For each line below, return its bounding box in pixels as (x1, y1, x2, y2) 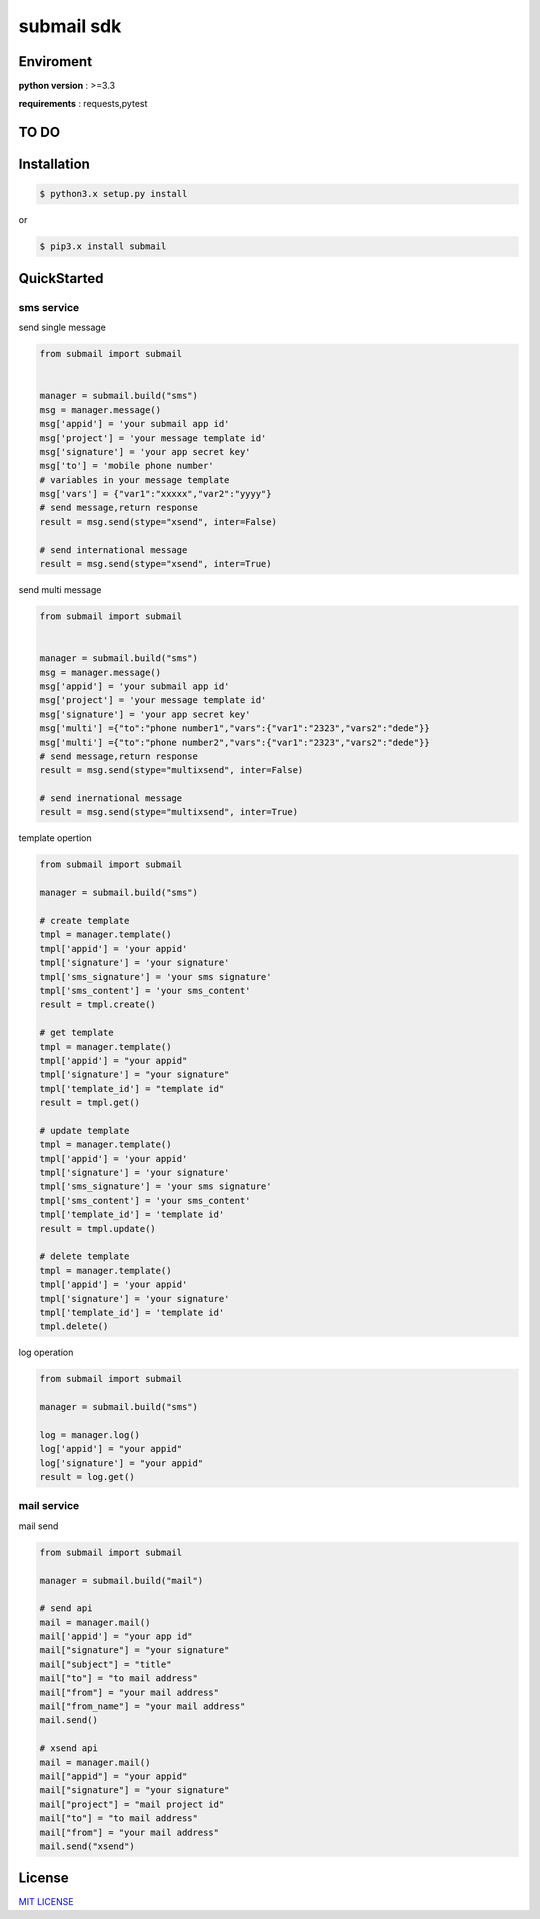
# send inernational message (39, 793, 183, 804)
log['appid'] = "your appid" (39, 1443, 183, 1455)
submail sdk (18, 15, 122, 37)
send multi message (18, 584, 102, 596)
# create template (39, 915, 130, 926)
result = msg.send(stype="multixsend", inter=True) (39, 806, 299, 818)
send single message (18, 321, 107, 334)
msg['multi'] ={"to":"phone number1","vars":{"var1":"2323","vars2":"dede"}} (39, 723, 430, 734)
